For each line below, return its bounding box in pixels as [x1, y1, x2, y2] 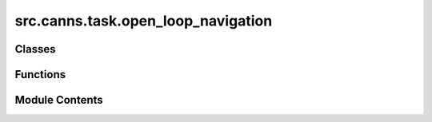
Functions [14, 68, 66, 81]
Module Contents [14, 93, 103, 107]
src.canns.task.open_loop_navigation [14, 12, 273, 30]
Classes [14, 42, 56, 56]
